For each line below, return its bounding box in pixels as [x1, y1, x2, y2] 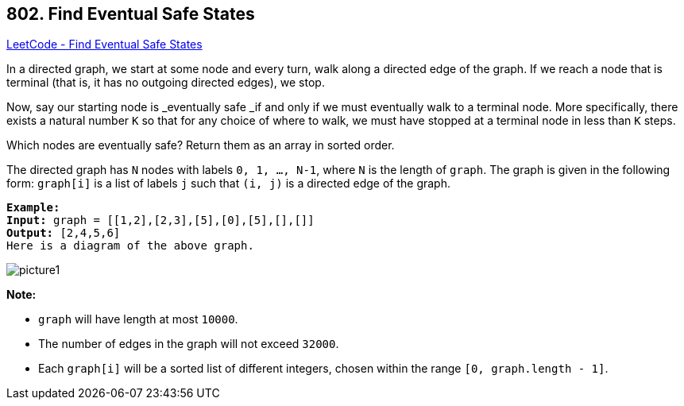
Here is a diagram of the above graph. [6, 239, 254, 253]
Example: [6, 201, 60, 215]
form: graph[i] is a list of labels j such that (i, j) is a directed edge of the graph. [6, 176, 451, 191]
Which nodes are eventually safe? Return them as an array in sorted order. [6, 138, 395, 153]
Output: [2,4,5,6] [6, 226, 121, 240]
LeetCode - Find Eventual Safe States [6, 37, 203, 52]
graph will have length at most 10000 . [38, 312, 238, 327]
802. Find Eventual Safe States [6, 4, 255, 24]
